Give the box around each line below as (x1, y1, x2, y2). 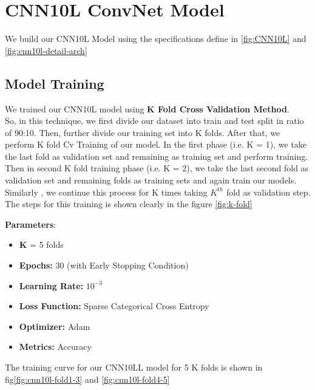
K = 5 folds (19, 238, 64, 251)
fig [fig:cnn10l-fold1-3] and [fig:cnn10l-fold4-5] (5, 372, 170, 385)
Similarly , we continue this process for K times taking (5, 185, 208, 198)
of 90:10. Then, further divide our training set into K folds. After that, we (5, 126, 280, 139)
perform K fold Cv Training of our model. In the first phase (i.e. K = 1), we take (5, 138, 307, 151)
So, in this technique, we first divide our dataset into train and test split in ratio (5, 114, 304, 127)
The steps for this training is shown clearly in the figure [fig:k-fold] (5, 197, 252, 210)
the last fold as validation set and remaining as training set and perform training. (5, 149, 308, 162)
